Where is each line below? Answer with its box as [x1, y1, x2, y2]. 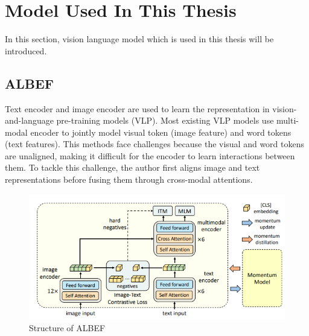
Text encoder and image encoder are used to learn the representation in [5, 102, 270, 115]
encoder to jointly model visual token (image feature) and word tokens [30, 125, 291, 138]
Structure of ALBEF [29, 321, 106, 334]
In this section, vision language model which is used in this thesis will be [5, 33, 274, 45]
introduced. [5, 44, 47, 57]
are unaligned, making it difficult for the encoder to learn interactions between [5, 149, 295, 162]
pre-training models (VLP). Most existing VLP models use [56, 114, 274, 127]
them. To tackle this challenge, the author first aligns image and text [5, 161, 260, 174]
